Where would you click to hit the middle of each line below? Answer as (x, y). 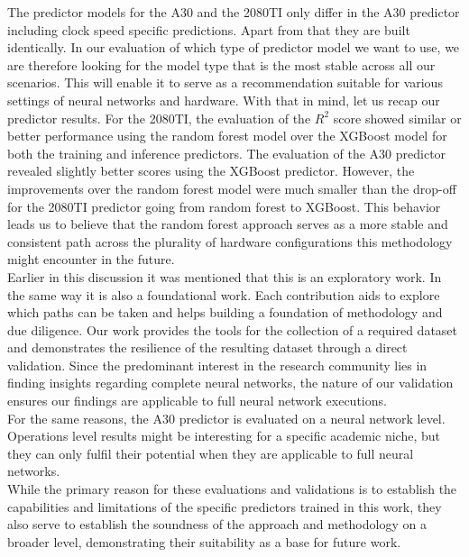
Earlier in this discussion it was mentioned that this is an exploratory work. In (225, 276)
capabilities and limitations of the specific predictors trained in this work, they (225, 506)
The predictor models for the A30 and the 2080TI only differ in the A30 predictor (234, 12)
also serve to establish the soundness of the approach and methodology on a (217, 524)
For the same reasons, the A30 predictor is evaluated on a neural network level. (226, 418)
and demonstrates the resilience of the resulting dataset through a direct (207, 347)
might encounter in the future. (91, 259)
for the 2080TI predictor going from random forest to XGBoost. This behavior (224, 206)
